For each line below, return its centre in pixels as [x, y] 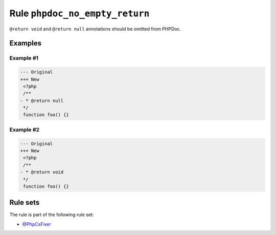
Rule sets [25, 203]
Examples [26, 43]
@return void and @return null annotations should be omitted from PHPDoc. [95, 29]
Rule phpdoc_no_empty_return [79, 13]
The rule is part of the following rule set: [52, 215]
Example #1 [24, 58]
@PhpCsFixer [37, 224]
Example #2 [25, 129]
